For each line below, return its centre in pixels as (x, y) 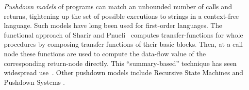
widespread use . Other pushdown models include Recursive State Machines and (124, 72)
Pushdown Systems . (34, 82)
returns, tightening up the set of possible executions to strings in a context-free (122, 16)
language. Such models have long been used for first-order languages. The (113, 25)
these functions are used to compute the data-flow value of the (113, 53)
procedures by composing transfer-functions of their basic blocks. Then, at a (117, 44)
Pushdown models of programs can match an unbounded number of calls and (118, 6)
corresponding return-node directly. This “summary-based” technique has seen (120, 63)
